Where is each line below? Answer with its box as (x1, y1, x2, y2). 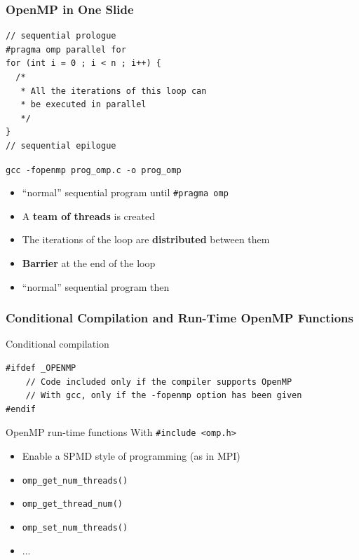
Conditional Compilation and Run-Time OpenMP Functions (6, 309, 353, 327)
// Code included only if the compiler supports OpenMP (25, 376, 292, 387)
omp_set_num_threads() (22, 523, 128, 533)
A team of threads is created (22, 208, 155, 223)
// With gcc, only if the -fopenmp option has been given (25, 390, 302, 401)
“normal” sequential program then (22, 279, 170, 294)
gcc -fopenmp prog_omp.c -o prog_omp (6, 165, 182, 175)
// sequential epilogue (6, 140, 116, 151)
